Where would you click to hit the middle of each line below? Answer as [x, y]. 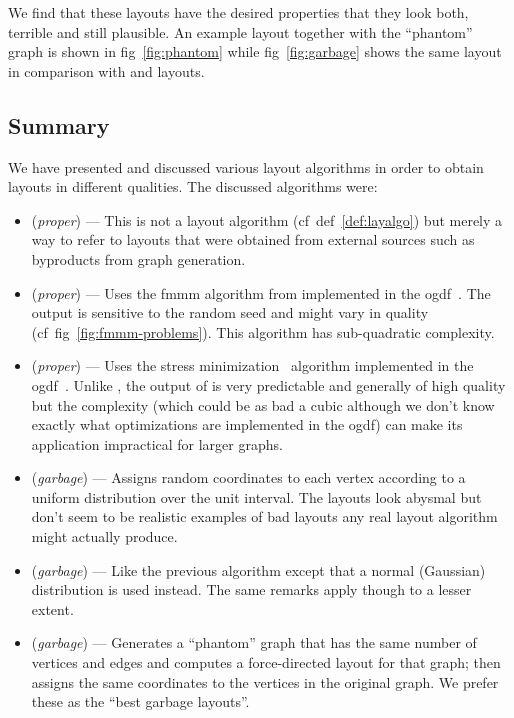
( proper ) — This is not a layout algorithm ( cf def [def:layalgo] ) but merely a [267, 219]
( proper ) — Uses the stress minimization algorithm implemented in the [252, 365]
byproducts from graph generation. [138, 258]
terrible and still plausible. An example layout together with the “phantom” [240, 31]
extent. [52, 608]
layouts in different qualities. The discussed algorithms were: [193, 186]
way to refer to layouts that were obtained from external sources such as [253, 239]
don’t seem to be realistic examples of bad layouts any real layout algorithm [264, 516]
